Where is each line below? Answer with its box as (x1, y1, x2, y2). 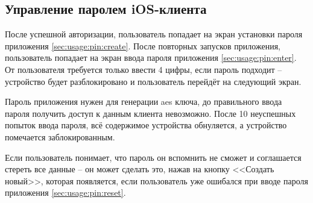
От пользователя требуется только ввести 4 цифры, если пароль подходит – (5, 63, 282, 75)
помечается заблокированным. (5, 130, 115, 143)
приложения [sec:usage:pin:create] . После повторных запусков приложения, (5, 39, 280, 52)
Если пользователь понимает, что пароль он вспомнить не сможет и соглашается (5, 151, 302, 163)
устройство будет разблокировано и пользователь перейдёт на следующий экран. (5, 75, 302, 87)
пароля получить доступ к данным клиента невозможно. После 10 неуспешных (5, 107, 296, 119)
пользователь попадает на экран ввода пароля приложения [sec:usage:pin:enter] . (5, 51, 297, 64)
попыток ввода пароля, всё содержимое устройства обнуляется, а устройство (5, 119, 287, 131)
